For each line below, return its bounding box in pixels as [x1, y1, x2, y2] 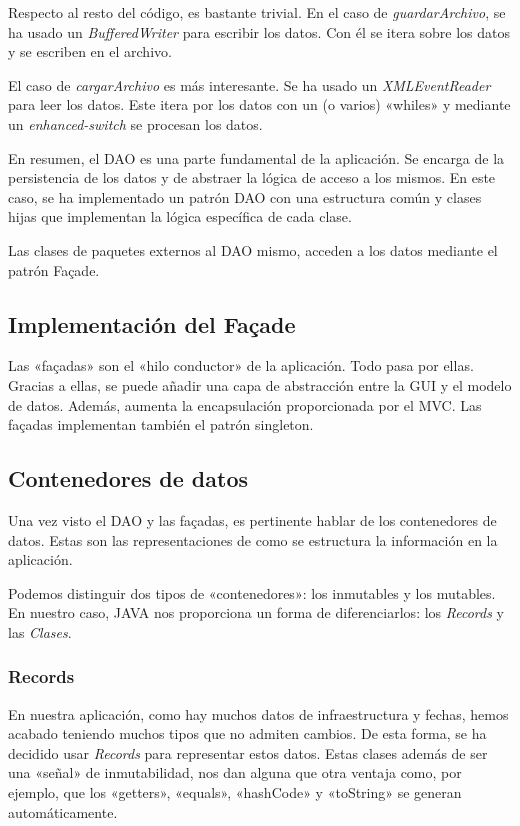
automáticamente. [8, 801, 118, 822]
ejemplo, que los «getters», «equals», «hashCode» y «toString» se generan [8, 782, 462, 803]
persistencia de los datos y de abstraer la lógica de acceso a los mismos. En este [8, 167, 496, 188]
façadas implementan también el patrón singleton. [8, 414, 314, 435]
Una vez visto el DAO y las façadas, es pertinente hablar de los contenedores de [8, 509, 497, 530]
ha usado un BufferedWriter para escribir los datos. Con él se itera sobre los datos [8, 21, 511, 42]
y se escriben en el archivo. [8, 41, 172, 62]
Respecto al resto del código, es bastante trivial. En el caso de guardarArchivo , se [8, 2, 506, 22]
